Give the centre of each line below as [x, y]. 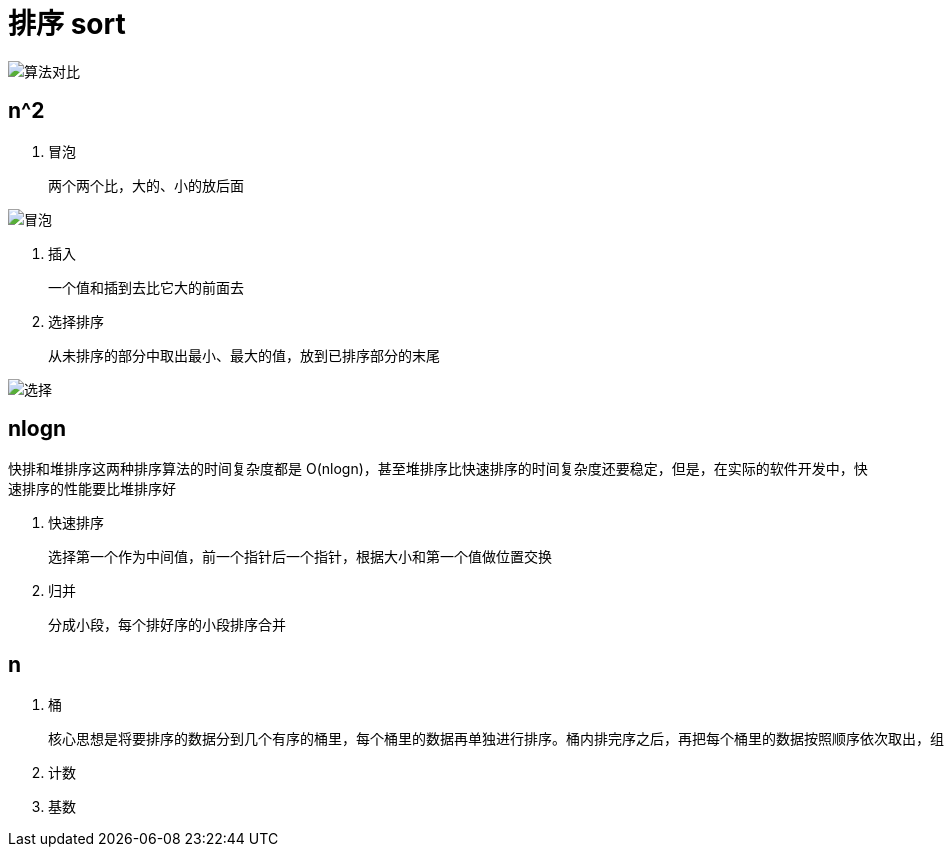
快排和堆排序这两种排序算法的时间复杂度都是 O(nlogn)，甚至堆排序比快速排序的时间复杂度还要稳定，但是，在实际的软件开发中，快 [438, 469]
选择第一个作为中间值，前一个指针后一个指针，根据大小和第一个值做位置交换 [300, 557]
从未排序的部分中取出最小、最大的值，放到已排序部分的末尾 [244, 355]
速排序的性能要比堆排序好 [92, 489]
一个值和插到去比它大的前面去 [146, 287]
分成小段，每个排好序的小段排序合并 [167, 625]
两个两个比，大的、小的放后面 [146, 185]
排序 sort [67, 24]
